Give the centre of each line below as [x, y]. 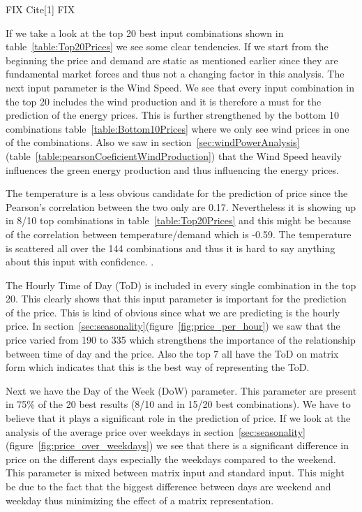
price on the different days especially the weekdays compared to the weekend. [171, 459]
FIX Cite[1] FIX [40, 9]
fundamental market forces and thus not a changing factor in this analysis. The [175, 74]
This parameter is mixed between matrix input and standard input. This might [175, 473]
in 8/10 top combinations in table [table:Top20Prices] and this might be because [178, 220]
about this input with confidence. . [80, 262]
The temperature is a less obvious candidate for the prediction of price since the [177, 193]
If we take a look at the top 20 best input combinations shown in [145, 32]
